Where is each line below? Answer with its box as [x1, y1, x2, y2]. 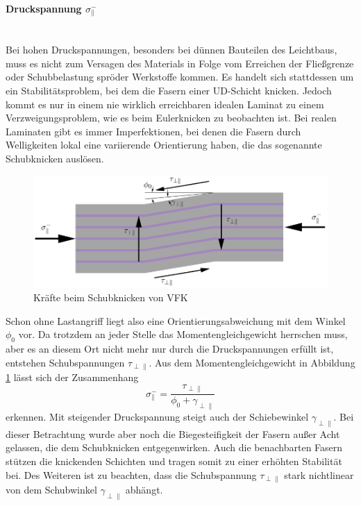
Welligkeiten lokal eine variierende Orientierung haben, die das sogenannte [6, 137, 322, 152]
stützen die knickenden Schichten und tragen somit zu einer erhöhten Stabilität [6, 453, 342, 468]
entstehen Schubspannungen [6, 355, 125, 369]
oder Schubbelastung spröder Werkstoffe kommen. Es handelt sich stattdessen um [6, 69, 354, 84]
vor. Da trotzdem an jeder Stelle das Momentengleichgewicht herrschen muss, [18, 327, 348, 341]
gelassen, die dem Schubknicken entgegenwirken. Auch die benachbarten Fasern [6, 440, 343, 455]
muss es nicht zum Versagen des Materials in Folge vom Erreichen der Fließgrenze [6, 56, 354, 70]
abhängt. [125, 482, 163, 497]
